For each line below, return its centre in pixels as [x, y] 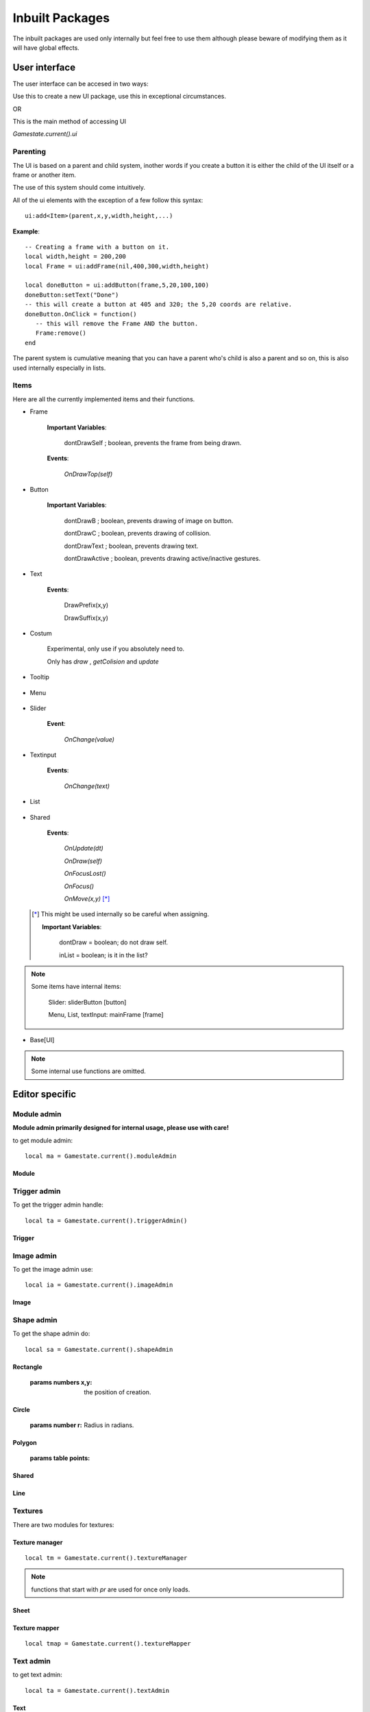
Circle [21, 1409]
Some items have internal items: [76, 987]
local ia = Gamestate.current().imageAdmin [99, 1285]
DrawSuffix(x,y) [86, 618]
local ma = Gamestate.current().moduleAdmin [101, 1156]
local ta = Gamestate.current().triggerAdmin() [106, 1220]
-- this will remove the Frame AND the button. [117, 324]
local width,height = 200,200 [76, 256]
